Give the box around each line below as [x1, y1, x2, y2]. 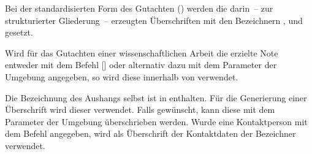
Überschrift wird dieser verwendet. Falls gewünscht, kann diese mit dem [5, 103, 275, 116]
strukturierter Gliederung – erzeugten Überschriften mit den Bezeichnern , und [5, 13, 303, 26]
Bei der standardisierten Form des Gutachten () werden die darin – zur [5, 2, 273, 14]
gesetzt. [5, 26, 33, 39]
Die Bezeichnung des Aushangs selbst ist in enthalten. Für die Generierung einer [5, 91, 307, 104]
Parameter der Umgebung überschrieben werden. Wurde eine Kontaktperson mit [5, 115, 308, 128]
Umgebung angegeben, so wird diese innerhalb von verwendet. [5, 70, 238, 83]
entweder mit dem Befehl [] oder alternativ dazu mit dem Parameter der [5, 58, 277, 71]
